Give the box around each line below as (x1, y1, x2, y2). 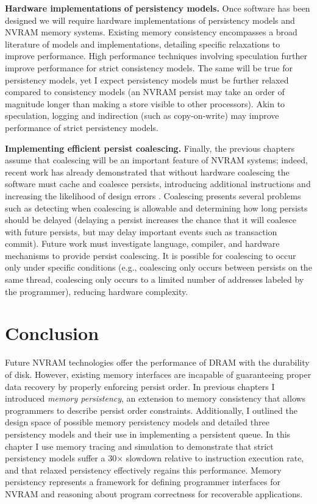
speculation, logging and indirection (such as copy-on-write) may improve (5, 109, 279, 122)
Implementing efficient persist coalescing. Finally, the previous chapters (5, 141, 295, 154)
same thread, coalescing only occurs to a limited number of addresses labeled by (5, 273, 304, 286)
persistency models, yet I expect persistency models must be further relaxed (5, 73, 289, 86)
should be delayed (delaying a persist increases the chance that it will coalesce (5, 213, 297, 226)
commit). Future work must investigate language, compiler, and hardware (5, 237, 280, 250)
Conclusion (5, 321, 99, 346)
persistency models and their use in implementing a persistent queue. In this (5, 427, 291, 440)
